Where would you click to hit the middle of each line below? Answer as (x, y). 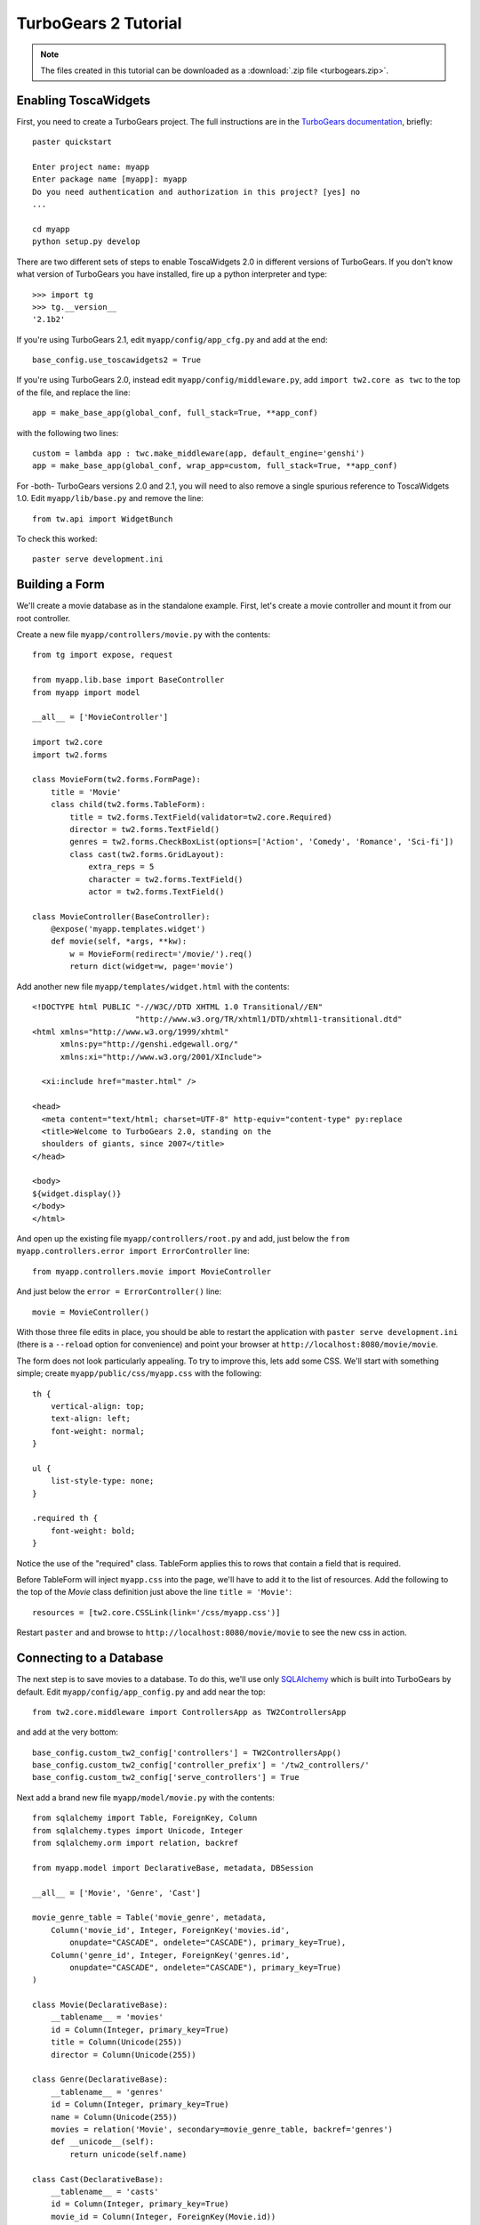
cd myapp (51, 229)
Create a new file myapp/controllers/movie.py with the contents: (144, 635)
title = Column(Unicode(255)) (116, 2042)
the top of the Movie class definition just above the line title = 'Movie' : (154, 1592)
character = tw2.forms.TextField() (166, 879)
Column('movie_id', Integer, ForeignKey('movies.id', (170, 1930)
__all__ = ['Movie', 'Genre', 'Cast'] (117, 1893)
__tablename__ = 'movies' (107, 2017)
